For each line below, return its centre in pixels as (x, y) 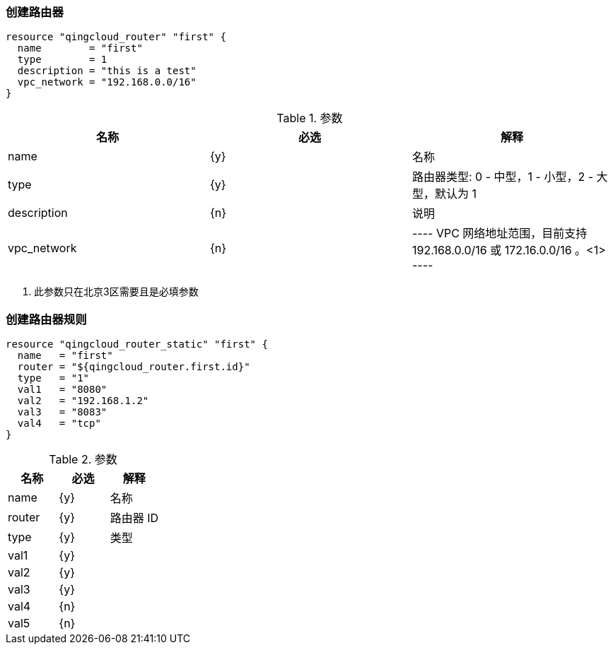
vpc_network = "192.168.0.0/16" (107, 82)
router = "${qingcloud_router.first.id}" (134, 367)
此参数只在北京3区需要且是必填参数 (116, 292)
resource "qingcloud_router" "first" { (116, 37)
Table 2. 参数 (83, 460)
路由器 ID (134, 518)
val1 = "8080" (62, 390)
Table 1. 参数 (310, 118)
